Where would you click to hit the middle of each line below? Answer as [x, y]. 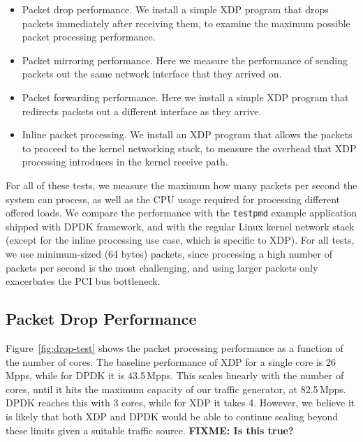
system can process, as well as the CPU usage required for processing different [173, 199]
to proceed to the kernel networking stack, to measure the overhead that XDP [189, 148]
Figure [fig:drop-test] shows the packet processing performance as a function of [175, 347]
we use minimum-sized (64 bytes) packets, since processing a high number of [169, 253]
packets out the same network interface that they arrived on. [152, 74]
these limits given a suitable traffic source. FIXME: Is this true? [150, 430]
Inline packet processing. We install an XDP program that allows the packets [187, 134]
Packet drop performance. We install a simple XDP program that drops [175, 9]
